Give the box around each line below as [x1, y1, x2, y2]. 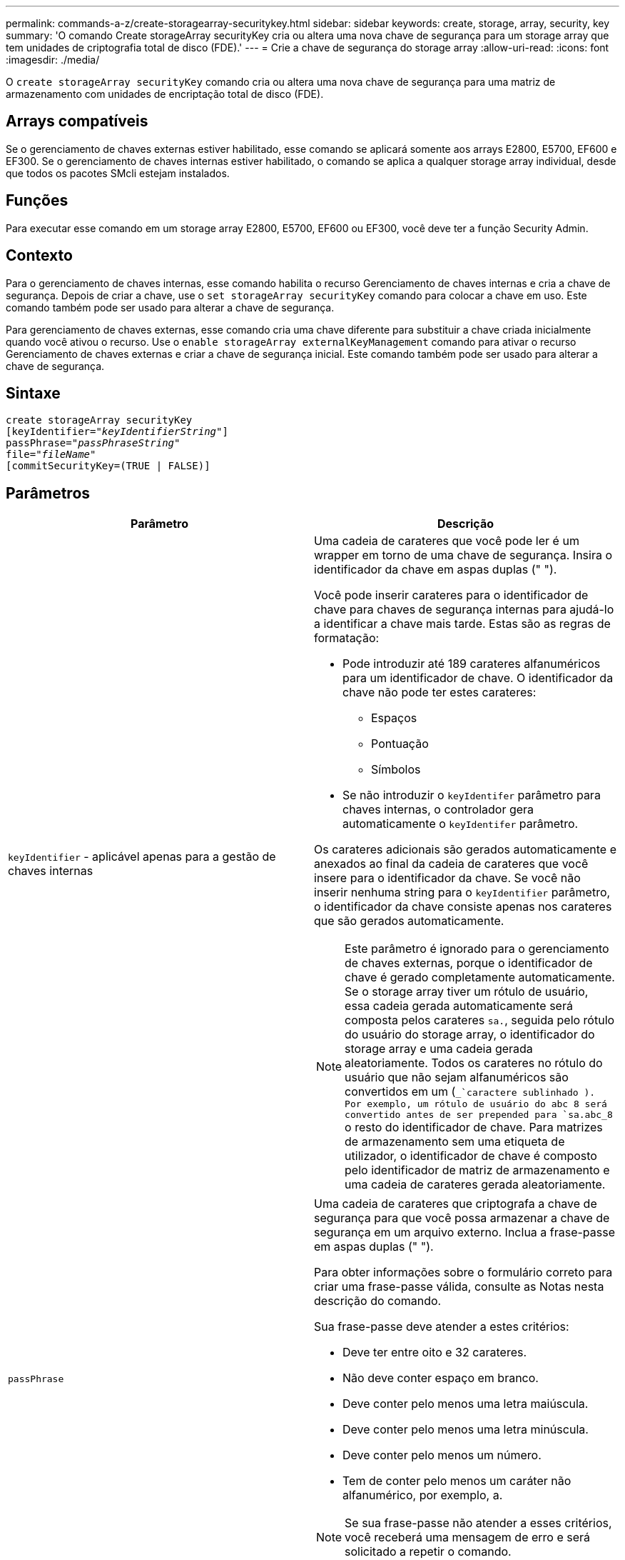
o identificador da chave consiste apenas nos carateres [314, 899, 612, 914]
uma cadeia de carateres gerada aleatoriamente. [345, 1177, 606, 1192]
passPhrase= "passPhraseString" [6, 437, 181, 449]
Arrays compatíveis [6, 112, 148, 131]
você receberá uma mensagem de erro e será [345, 1530, 591, 1545]
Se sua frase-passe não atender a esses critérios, [345, 1516, 612, 1531]
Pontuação [371, 736, 429, 751]
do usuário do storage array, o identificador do [345, 1027, 595, 1042]
